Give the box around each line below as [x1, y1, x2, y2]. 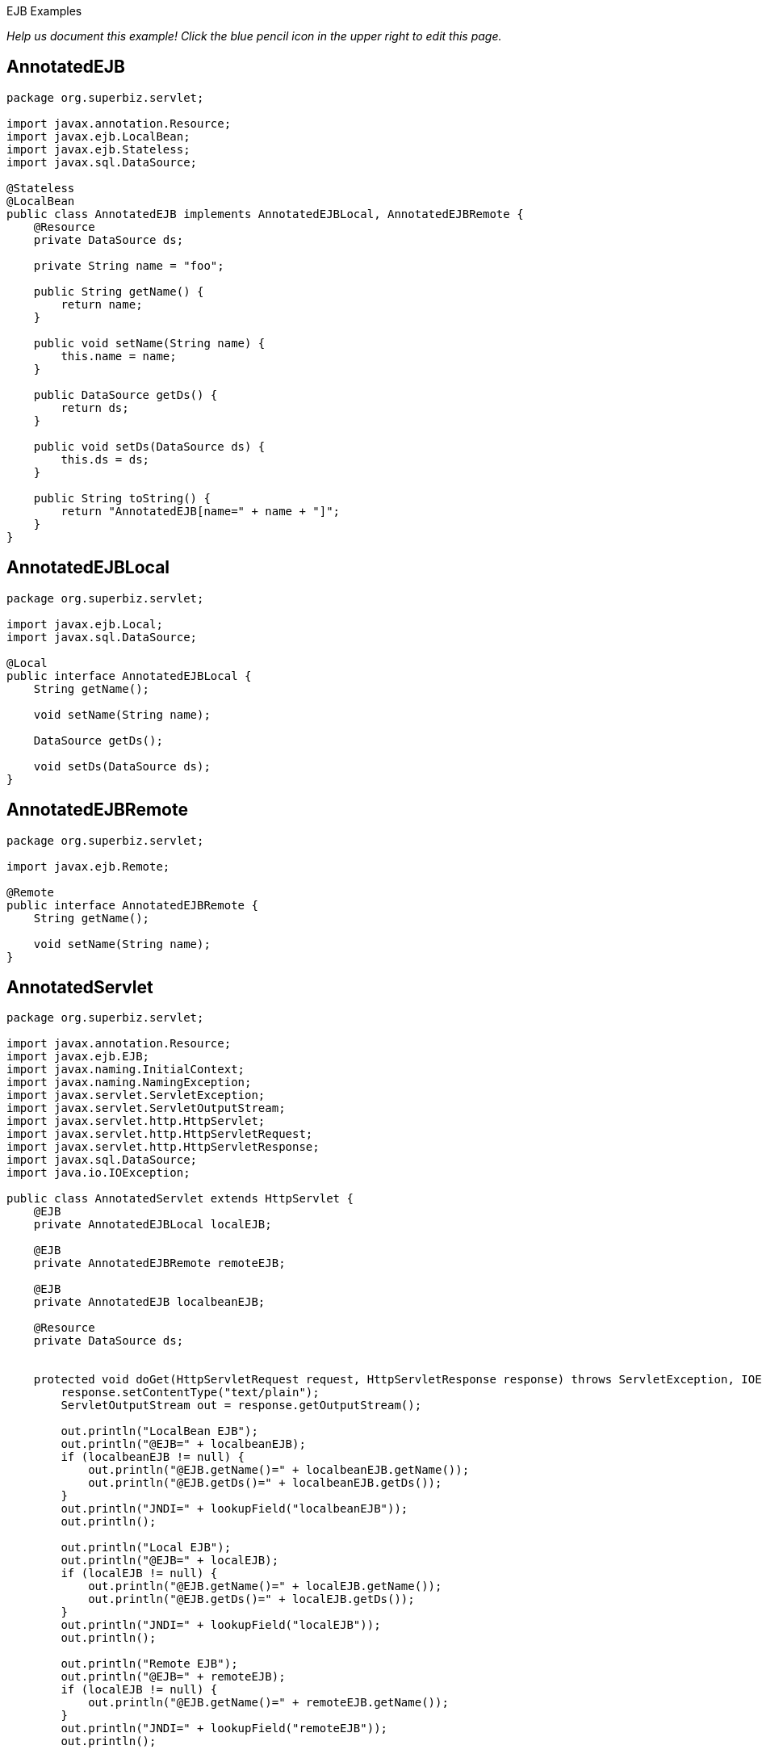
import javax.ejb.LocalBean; [6, 129, 190, 143]
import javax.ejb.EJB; [6, 1050, 150, 1064]
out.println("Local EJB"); [61, 1541, 232, 1555]
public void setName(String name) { [33, 336, 266, 350]
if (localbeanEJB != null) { [61, 1450, 245, 1464]
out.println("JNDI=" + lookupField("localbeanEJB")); [61, 1502, 408, 1516]
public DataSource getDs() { [33, 388, 218, 401]
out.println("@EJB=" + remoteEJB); [61, 1670, 286, 1684]
